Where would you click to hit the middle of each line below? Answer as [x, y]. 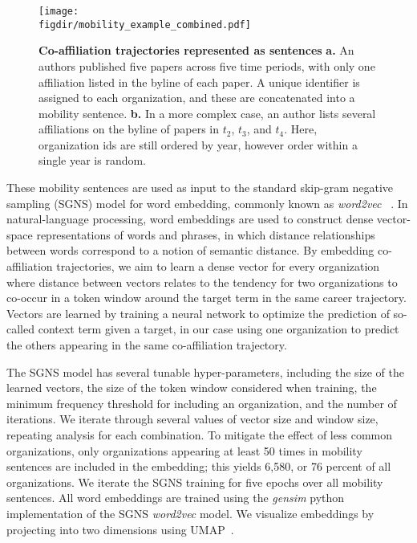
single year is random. [93, 160]
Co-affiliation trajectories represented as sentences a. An [196, 50]
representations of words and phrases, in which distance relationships [206, 234]
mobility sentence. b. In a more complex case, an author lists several [207, 113]
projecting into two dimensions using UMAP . [120, 529]
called [20, 329]
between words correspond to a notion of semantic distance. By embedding [190, 250]
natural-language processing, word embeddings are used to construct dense [190, 219]
